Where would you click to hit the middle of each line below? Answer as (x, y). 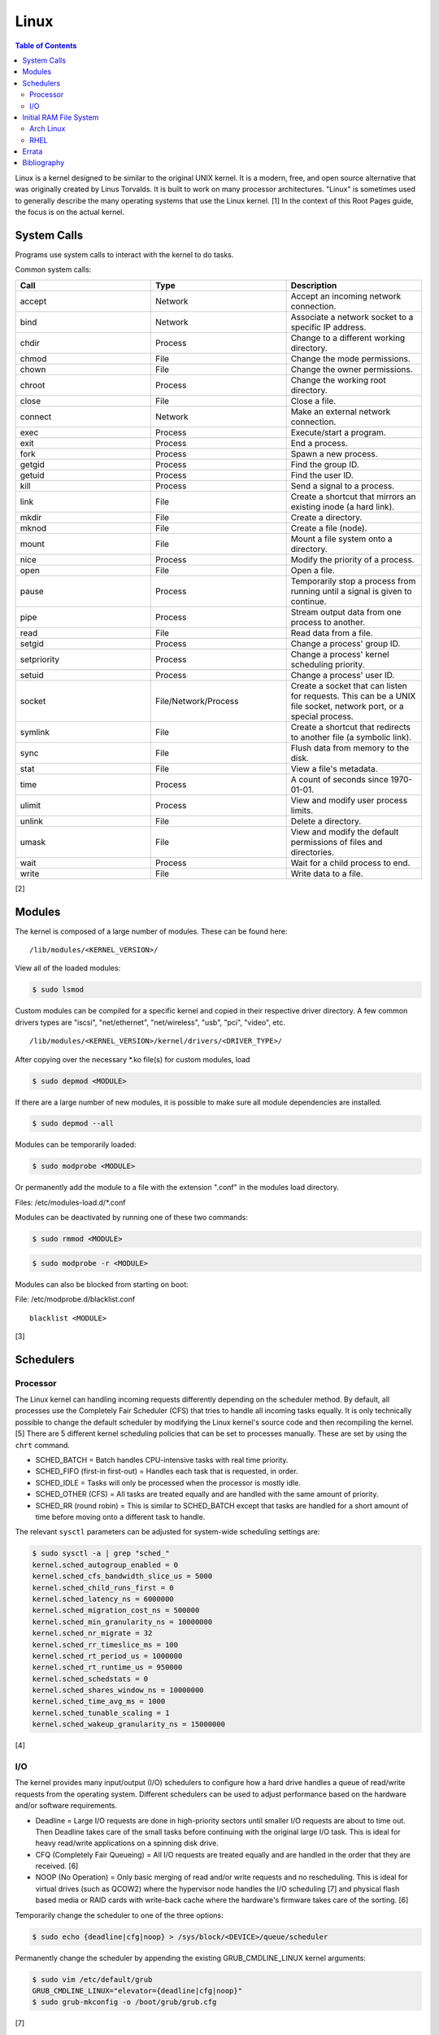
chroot (33, 385)
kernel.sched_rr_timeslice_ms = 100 (105, 1645)
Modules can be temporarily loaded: (76, 1144)
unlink (32, 821)
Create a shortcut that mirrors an (353, 497)
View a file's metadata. (334, 768)
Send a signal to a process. (342, 486)
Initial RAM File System (61, 117)
